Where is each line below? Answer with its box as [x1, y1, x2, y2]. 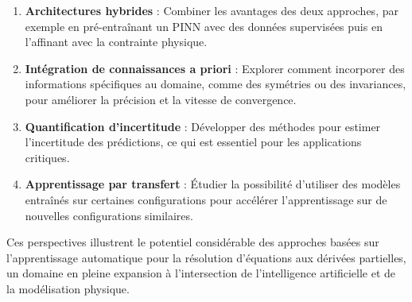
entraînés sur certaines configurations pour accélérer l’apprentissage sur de [25, 191, 387, 207]
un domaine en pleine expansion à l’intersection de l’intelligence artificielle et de [6, 265, 396, 281]
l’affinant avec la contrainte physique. [25, 33, 208, 50]
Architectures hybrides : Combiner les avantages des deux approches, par [25, 2, 398, 18]
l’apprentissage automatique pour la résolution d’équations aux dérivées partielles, [6, 249, 406, 265]
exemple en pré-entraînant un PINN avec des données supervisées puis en [25, 17, 383, 34]
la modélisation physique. [6, 280, 130, 296]
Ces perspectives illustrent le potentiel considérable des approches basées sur [6, 234, 379, 250]
